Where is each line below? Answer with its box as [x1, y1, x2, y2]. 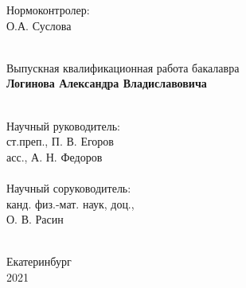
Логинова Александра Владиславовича [6, 75, 207, 91]
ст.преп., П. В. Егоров [6, 133, 114, 150]
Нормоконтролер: [6, 2, 90, 18]
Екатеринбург [6, 253, 72, 270]
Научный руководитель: [6, 117, 120, 134]
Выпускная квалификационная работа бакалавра [6, 59, 240, 76]
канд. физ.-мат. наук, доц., [6, 195, 135, 212]
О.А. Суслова [6, 17, 72, 33]
